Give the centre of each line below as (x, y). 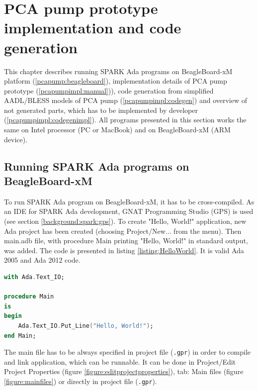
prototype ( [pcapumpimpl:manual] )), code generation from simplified (109, 90)
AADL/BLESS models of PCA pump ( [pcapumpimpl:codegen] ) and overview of (126, 100)
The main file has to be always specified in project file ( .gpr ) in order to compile (128, 352)
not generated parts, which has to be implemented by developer (101, 110)
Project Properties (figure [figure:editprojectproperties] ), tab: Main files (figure (124, 371)
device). (16, 139)
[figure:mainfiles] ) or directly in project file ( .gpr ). (81, 381)
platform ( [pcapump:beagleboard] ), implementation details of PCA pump (116, 81)
